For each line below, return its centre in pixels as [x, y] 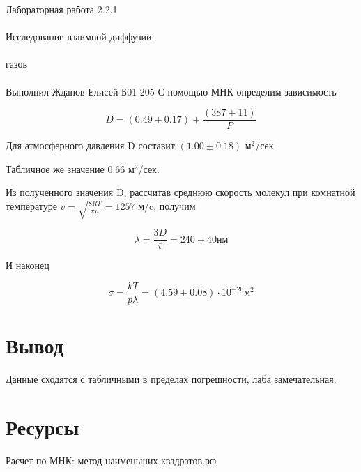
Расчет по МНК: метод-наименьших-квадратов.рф [111, 460]
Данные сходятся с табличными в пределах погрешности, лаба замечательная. [171, 379]
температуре [31, 206]
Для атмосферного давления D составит [90, 145]
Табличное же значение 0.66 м [70, 168]
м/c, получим [167, 206]
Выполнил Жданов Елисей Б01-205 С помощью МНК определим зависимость [171, 91]
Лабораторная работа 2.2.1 [62, 9]
